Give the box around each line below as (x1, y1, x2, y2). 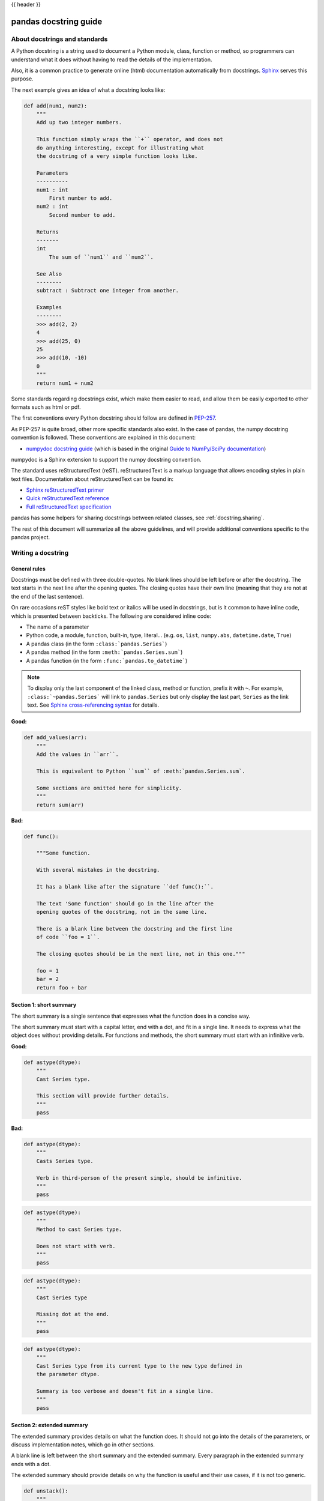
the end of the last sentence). (11, 593, 84, 600)
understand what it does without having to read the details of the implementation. (11, 56, 212, 63)
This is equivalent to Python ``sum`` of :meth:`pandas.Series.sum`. (36, 768, 245, 775)
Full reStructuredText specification (26, 503, 112, 510)
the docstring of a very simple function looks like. (36, 153, 198, 160)
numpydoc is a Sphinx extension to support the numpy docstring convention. (11, 456, 202, 463)
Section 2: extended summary (11, 1422, 88, 1429)
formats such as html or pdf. (11, 403, 81, 411)
